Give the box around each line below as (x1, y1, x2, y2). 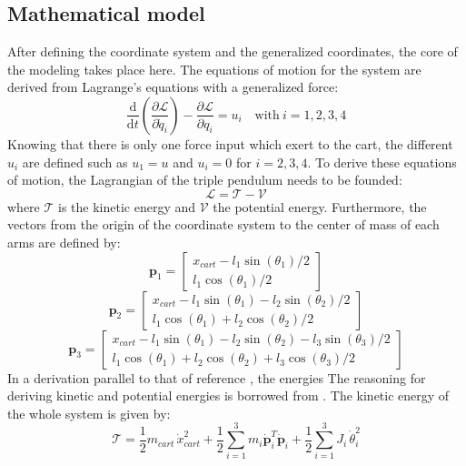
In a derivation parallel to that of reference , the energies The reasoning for (7, 368, 426, 387)
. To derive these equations (307, 152, 457, 171)
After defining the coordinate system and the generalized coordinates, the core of (7, 42, 458, 61)
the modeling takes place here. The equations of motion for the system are (7, 59, 421, 78)
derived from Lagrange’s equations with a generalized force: (7, 77, 339, 96)
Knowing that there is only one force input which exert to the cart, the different (7, 134, 453, 153)
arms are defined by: (7, 232, 121, 251)
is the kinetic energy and (58, 197, 196, 216)
